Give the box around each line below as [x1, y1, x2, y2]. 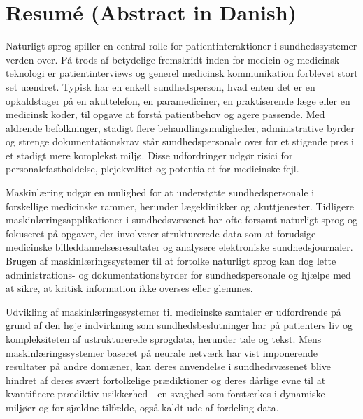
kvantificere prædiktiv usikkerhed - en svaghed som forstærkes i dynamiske [6, 386, 325, 401]
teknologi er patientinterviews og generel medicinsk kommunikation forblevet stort [6, 66, 358, 80]
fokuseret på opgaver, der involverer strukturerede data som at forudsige [6, 226, 316, 240]
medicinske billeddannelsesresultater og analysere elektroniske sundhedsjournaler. [6, 240, 353, 254]
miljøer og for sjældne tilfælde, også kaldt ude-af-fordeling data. [6, 399, 279, 414]
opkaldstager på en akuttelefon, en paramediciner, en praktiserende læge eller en [6, 93, 350, 108]
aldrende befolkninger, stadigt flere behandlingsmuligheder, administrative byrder [6, 120, 355, 135]
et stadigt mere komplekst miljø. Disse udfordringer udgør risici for [6, 147, 293, 162]
